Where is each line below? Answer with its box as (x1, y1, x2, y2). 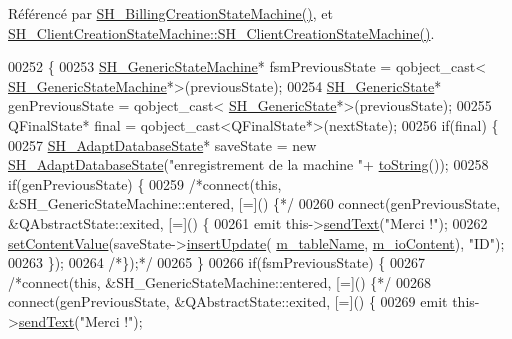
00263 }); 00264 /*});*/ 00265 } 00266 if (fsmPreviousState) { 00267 (8, 252, 425, 273)
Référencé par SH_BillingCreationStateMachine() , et (8, 3, 333, 23)
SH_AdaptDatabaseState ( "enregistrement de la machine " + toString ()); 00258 (8, 154, 489, 175)
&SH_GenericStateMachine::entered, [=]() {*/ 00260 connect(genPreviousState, (8, 193, 501, 214)
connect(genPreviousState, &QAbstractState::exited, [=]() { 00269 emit (8, 291, 448, 312)
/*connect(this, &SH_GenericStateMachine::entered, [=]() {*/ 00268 (8, 271, 432, 292)
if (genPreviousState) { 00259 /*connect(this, (8, 173, 282, 194)
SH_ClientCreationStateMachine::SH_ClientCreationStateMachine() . (8, 22, 435, 43)
